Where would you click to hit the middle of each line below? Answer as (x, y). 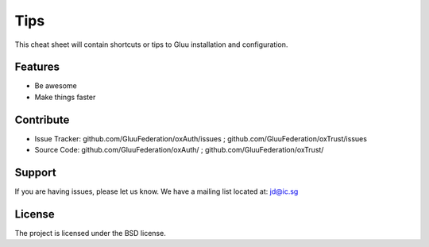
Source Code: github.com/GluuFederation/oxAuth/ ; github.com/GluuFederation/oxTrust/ (179, 150)
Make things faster (65, 97)
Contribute (42, 120)
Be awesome (56, 86)
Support (35, 172)
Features (37, 67)
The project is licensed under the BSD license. (90, 233)
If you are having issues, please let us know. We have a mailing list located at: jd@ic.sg (157, 191)
